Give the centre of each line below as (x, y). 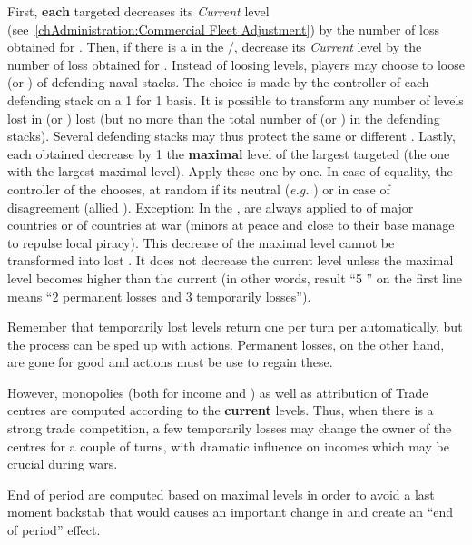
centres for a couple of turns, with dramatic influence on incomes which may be (228, 446)
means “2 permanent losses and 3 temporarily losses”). (159, 296)
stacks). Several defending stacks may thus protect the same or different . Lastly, (231, 136)
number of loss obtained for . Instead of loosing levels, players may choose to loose (236, 64)
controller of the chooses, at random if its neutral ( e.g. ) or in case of (199, 188)
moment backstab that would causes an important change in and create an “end (231, 512)
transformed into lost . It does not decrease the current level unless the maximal (231, 260)
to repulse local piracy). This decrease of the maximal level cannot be (201, 242)
